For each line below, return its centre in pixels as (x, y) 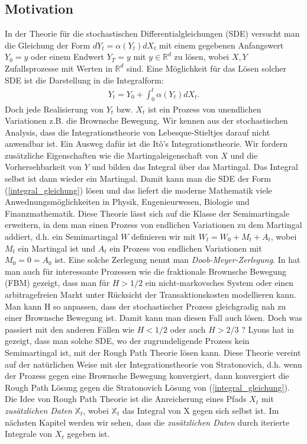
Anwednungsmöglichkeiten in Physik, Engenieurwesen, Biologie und (127, 202)
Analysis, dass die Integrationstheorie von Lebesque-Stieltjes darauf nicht (138, 132)
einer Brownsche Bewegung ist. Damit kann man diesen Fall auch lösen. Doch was (154, 318)
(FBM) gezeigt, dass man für (57, 283)
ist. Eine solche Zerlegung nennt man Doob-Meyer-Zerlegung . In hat (177, 260)
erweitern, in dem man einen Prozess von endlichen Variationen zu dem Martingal (153, 225)
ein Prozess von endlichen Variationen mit (186, 248)
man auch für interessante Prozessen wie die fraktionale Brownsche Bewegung (146, 271)
